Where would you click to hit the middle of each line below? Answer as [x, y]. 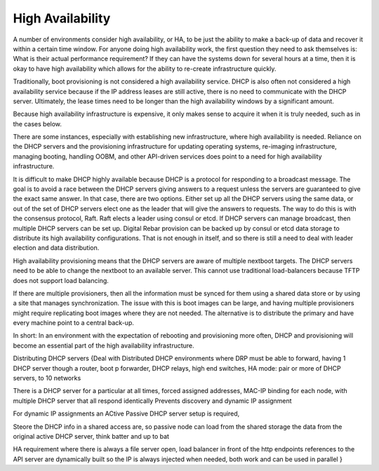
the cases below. [38, 124]
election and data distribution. [56, 248]
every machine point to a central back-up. [74, 323]
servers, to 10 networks [47, 378]
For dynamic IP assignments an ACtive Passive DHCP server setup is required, [126, 413]
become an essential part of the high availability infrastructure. [104, 345]
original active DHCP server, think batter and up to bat [91, 436]
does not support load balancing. [61, 280]
